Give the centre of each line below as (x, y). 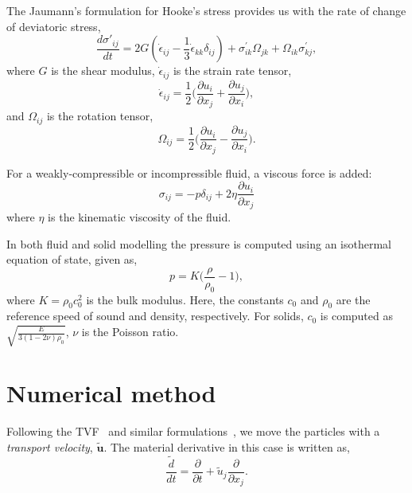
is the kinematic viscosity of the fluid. (140, 216)
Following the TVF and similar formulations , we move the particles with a (193, 431)
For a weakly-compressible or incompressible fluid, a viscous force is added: (189, 172)
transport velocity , (50, 446)
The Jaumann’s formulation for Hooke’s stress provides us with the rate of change (206, 10)
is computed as (356, 316)
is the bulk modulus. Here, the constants (185, 299)
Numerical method (111, 393)
